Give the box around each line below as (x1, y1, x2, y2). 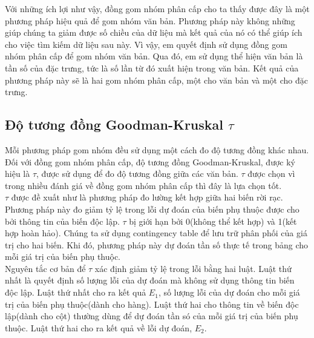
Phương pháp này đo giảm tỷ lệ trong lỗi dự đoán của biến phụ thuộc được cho (5, 202, 299, 215)
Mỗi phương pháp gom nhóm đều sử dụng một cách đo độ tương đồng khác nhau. (5, 143, 309, 156)
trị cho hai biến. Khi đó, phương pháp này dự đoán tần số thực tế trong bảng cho (5, 238, 309, 251)
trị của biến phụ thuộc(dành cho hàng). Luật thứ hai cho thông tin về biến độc (5, 297, 299, 310)
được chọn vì (247, 167, 295, 180)
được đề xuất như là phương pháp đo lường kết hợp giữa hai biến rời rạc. (11, 191, 283, 204)
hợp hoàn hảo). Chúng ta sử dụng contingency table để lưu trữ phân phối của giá (5, 227, 307, 239)
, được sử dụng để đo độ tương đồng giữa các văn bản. (36, 167, 238, 180)
